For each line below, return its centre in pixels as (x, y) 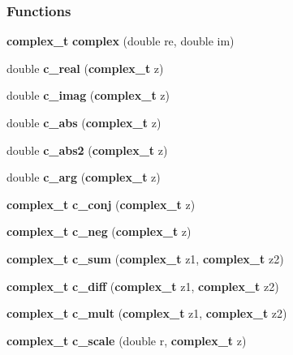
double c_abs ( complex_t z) (84, 122)
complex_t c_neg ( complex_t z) (99, 231)
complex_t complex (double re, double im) (121, 41)
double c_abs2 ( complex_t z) (87, 150)
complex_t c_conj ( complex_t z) (101, 204)
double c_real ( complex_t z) (85, 68)
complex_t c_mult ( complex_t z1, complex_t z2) (147, 313)
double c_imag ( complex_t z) (88, 95)
